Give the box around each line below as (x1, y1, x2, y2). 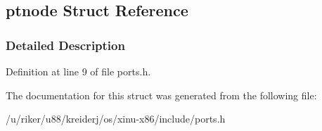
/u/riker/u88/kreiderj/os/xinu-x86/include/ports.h (6, 111, 226, 126)
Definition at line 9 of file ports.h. (6, 64, 151, 78)
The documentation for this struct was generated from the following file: (6, 87, 317, 102)
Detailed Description (6, 36, 125, 54)
